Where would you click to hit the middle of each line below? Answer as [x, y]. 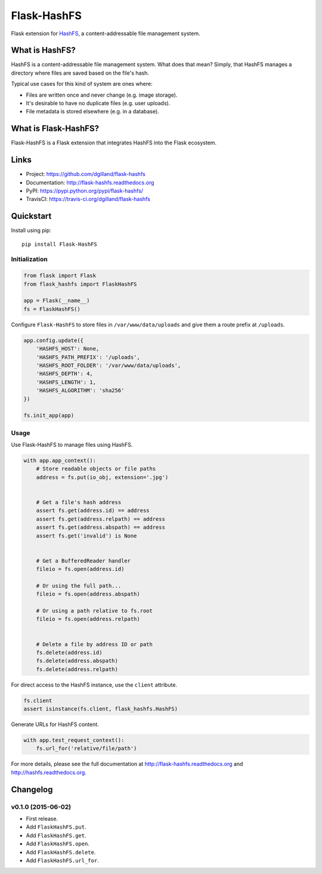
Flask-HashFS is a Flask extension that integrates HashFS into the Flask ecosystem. [114, 143]
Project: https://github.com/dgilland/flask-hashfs [86, 174]
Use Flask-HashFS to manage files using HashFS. [72, 445]
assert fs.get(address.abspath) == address [100, 527]
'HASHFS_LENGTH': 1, [66, 382]
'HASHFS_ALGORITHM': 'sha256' [80, 390]
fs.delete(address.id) [69, 652]
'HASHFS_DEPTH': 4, [65, 374]
